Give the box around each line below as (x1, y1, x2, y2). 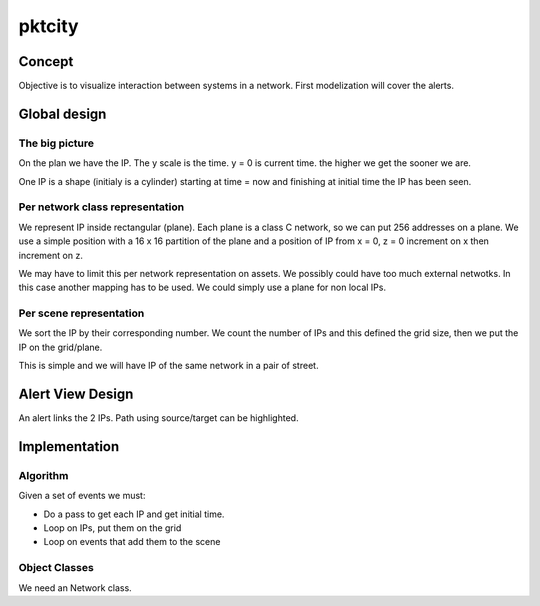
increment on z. (18, 249, 84, 261)
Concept (18, 53, 74, 70)
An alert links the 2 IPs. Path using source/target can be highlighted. (18, 412, 299, 424)
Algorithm (18, 468, 69, 482)
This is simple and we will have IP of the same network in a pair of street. (18, 360, 319, 372)
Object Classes (18, 561, 94, 575)
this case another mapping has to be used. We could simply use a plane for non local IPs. (18, 281, 387, 294)
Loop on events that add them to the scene (43, 536, 221, 548)
